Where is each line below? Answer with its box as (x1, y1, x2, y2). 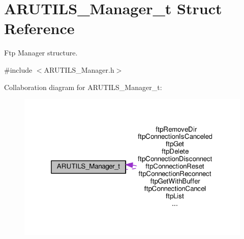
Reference (4, 18, 75, 39)
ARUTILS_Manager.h (44, 64, 114, 75)
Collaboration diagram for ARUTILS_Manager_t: (4, 81, 162, 92)
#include (4, 64, 33, 75)
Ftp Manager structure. (4, 47, 78, 58)
